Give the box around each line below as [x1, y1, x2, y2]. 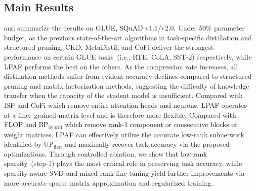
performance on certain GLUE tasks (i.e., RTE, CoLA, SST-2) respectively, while [4, 51, 252, 62]
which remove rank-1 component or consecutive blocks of [65, 119, 237, 129]
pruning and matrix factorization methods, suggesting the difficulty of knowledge [4, 80, 249, 91]
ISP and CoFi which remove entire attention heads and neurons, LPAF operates [4, 99, 247, 110]
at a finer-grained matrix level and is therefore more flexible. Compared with [4, 109, 236, 120]
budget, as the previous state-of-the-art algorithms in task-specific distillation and [4, 32, 252, 42]
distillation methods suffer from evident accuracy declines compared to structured [4, 71, 252, 81]
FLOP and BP [4, 119, 48, 129]
